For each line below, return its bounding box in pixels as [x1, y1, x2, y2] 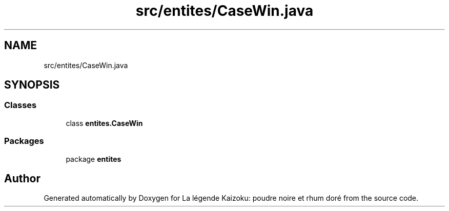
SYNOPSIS [4, 78, 60, 92]
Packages [4, 136, 44, 146]
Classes [4, 100, 37, 111]
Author [4, 172, 40, 185]
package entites [66, 154, 121, 163]
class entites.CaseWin [66, 118, 143, 128]
